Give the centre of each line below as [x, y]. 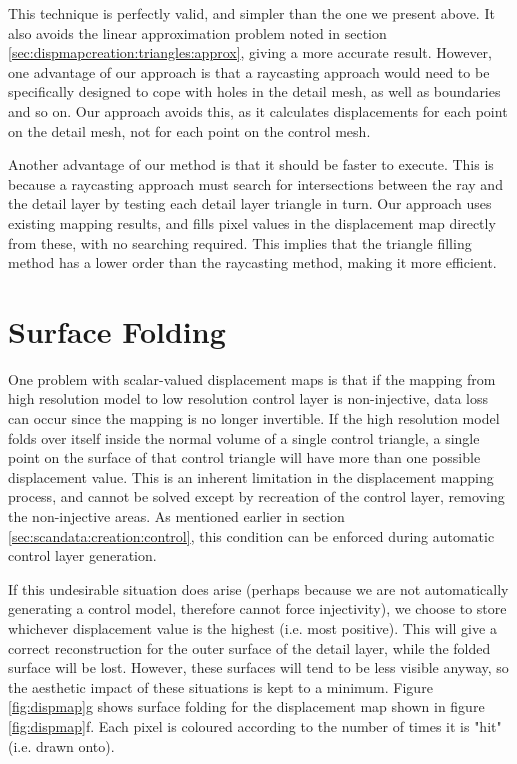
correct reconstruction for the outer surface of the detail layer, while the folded [249, 647]
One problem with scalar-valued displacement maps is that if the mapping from [252, 378]
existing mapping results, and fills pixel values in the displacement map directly [252, 222]
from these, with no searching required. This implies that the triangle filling [240, 242]
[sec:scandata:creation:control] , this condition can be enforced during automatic [251, 535]
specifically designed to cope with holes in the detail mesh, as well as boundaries [254, 91]
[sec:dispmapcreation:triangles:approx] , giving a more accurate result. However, [250, 52]
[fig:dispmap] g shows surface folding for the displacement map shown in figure [246, 706]
